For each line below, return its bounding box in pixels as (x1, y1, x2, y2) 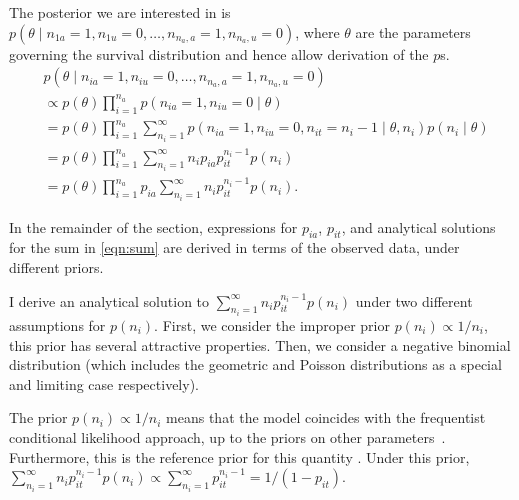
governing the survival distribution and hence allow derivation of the (9, 43, 429, 64)
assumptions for (9, 315, 106, 336)
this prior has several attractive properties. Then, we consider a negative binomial (9, 334, 511, 355)
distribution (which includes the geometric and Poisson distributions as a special (9, 354, 502, 375)
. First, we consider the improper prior (154, 315, 390, 336)
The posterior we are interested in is (9, 2, 231, 22)
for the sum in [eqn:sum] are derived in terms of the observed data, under (9, 237, 460, 258)
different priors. (9, 257, 104, 277)
